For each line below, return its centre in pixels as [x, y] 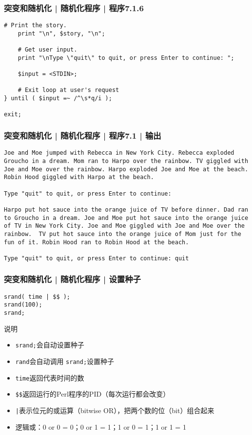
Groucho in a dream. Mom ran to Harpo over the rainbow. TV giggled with [126, 161]
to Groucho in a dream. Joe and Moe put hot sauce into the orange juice [126, 218]
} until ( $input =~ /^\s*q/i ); [58, 99]
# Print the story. [35, 26]
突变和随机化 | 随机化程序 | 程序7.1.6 [74, 8]
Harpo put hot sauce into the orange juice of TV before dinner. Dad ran [126, 209]
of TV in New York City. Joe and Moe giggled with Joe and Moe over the [124, 226]
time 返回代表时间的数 [50, 377]
